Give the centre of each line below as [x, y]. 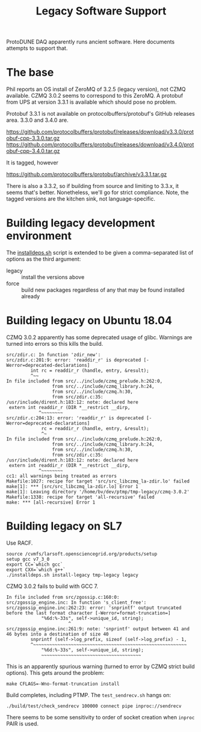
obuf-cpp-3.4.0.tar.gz [33, 151]
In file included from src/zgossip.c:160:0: [63, 597]
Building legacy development [81, 223]
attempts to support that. [37, 48]
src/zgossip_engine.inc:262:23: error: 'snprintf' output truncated [94, 608]
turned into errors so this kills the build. [55, 344]
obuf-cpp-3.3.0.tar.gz [33, 138]
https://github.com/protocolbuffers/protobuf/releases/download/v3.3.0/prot [100, 132]
